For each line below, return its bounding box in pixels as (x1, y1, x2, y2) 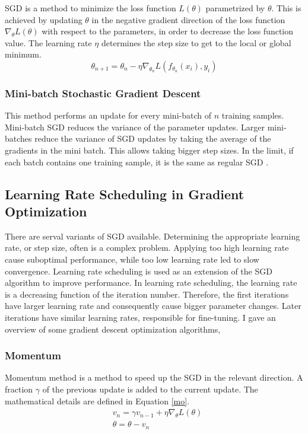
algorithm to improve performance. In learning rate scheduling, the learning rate (5, 276, 297, 289)
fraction (5, 382, 33, 395)
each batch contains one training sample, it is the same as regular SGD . (5, 155, 269, 168)
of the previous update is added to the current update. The (42, 382, 258, 395)
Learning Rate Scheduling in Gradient (5, 184, 245, 203)
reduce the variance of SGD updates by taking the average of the (34, 132, 271, 145)
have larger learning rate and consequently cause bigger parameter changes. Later (5, 299, 301, 312)
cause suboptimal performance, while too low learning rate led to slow (5, 253, 259, 265)
